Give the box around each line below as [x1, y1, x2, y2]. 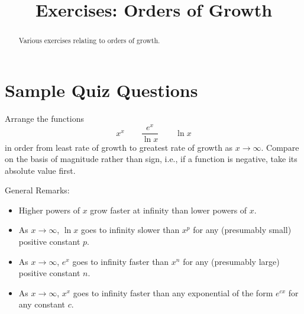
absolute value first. [5, 164, 76, 176]
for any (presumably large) [183, 255, 280, 267]
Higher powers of [18, 203, 80, 216]
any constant [18, 298, 66, 310]
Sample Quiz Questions [5, 77, 198, 102]
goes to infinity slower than [80, 224, 180, 236]
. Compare [261, 141, 299, 153]
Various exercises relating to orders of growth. [18, 35, 160, 46]
